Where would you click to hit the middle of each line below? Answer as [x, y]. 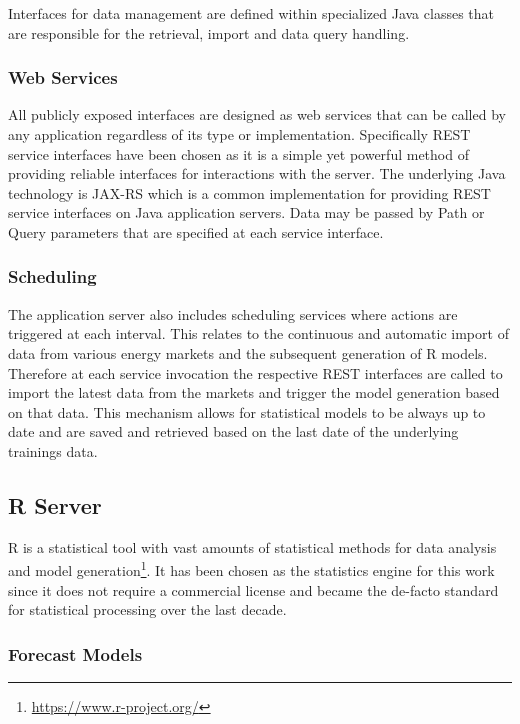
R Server [55, 504]
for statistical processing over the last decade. [147, 609]
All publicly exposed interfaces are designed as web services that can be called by [257, 114]
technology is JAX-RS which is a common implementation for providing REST [249, 192]
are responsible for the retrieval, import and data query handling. [209, 32]
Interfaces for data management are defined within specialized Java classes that [251, 13]
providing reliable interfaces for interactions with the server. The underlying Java [257, 173]
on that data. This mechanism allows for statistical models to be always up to [247, 411]
